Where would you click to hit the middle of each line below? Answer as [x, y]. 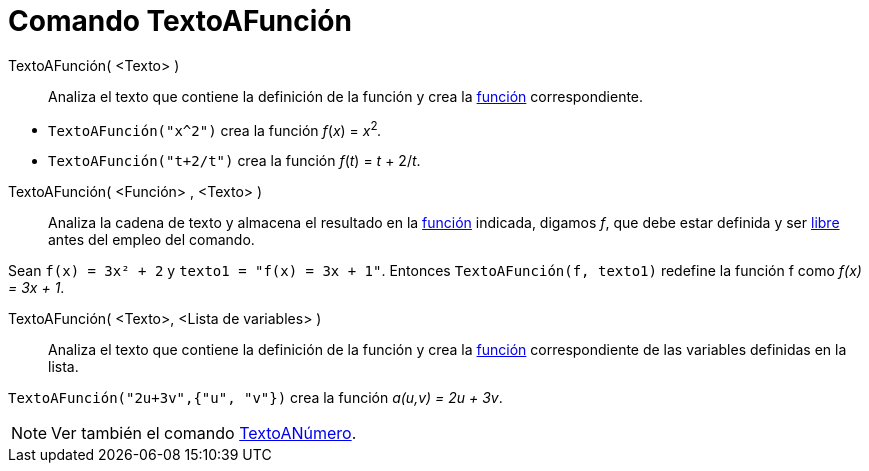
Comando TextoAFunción [180, 21]
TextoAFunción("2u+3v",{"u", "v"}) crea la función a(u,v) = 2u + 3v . [255, 398]
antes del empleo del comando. [151, 240]
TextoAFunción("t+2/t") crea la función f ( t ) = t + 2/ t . [234, 161]
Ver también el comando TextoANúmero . [204, 433]
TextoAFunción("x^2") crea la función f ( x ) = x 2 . [215, 128]
